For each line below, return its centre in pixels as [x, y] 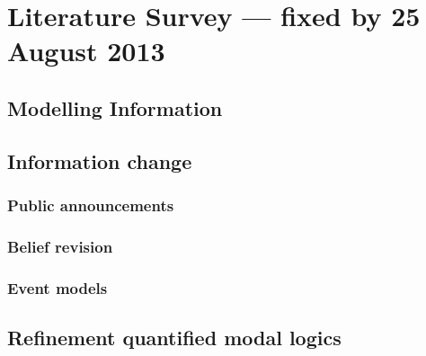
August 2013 [86, 51]
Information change [100, 160]
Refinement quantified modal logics [174, 338]
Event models [58, 287]
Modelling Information [115, 107]
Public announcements [91, 205]
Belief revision [60, 246]
